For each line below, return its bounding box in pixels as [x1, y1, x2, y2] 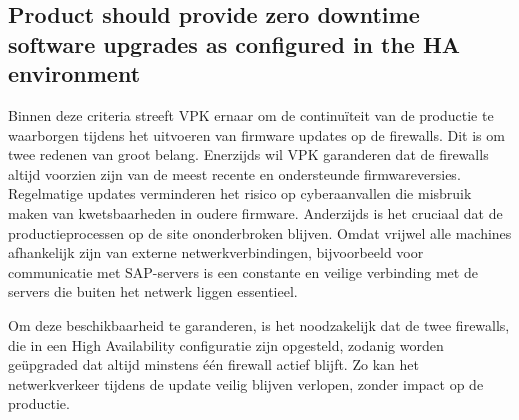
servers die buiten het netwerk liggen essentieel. [8, 281, 298, 302]
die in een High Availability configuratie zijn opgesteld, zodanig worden [8, 334, 444, 355]
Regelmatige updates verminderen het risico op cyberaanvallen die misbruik [8, 183, 472, 204]
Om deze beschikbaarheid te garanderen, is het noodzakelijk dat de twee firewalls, [8, 314, 510, 335]
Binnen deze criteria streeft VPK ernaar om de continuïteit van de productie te [8, 104, 494, 125]
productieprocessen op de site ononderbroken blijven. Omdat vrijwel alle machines [8, 222, 512, 243]
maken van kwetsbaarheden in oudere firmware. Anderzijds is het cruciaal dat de [8, 202, 503, 223]
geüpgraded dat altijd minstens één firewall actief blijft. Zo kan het [8, 354, 419, 375]
